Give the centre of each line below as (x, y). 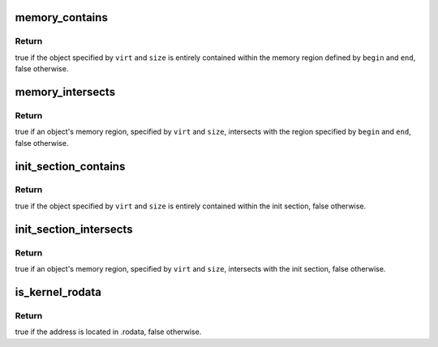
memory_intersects (65, 92)
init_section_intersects (74, 229)
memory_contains (62, 17)
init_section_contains (70, 166)
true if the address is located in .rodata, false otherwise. (108, 332)
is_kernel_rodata (58, 292)
